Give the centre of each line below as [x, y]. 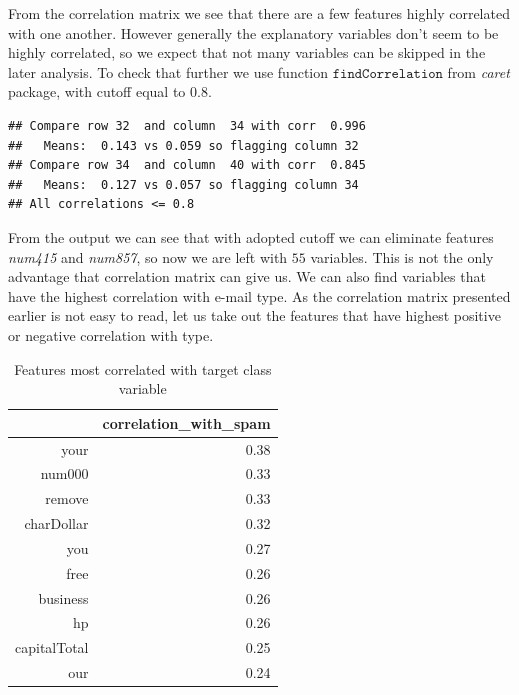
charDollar [56, 523]
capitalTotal [52, 647]
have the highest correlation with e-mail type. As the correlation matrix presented [259, 295]
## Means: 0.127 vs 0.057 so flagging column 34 [183, 184]
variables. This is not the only [402, 256]
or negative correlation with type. [111, 334]
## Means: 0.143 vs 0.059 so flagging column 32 [183, 145]
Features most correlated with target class [143, 368]
